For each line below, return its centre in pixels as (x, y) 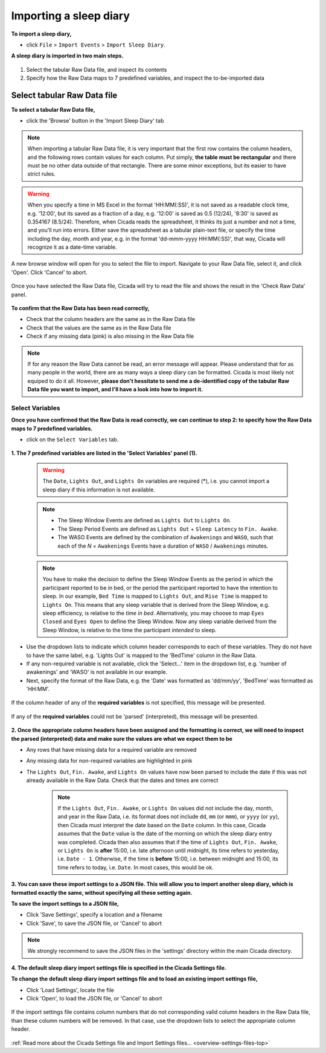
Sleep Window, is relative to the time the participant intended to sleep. (129, 630)
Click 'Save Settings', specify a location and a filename (94, 915)
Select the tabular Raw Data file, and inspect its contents (97, 69)
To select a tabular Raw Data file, (53, 110)
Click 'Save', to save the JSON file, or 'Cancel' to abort (94, 923)
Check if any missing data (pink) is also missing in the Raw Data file (110, 336)
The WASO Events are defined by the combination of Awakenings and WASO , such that (165, 537)
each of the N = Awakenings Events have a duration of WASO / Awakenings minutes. (163, 546)
